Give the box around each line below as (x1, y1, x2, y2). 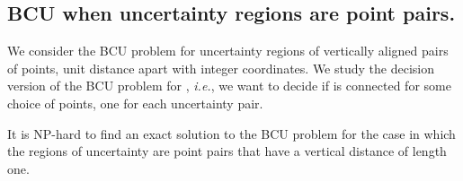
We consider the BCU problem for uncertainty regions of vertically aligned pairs (7, 41, 449, 60)
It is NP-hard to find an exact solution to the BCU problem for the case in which (7, 124, 456, 142)
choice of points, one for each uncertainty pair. (7, 93, 263, 112)
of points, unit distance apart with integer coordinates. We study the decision (7, 58, 434, 77)
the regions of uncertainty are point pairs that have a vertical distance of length (7, 142, 447, 160)
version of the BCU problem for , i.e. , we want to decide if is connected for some (7, 76, 451, 95)
